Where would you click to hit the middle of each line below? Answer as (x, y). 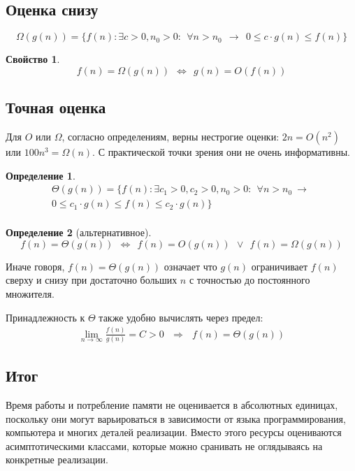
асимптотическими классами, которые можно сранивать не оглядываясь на (164, 445)
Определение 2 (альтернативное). (79, 232)
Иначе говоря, (35, 266)
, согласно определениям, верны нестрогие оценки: (171, 136)
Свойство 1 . (33, 59)
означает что (190, 266)
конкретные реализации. (57, 459)
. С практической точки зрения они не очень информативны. (221, 152)
